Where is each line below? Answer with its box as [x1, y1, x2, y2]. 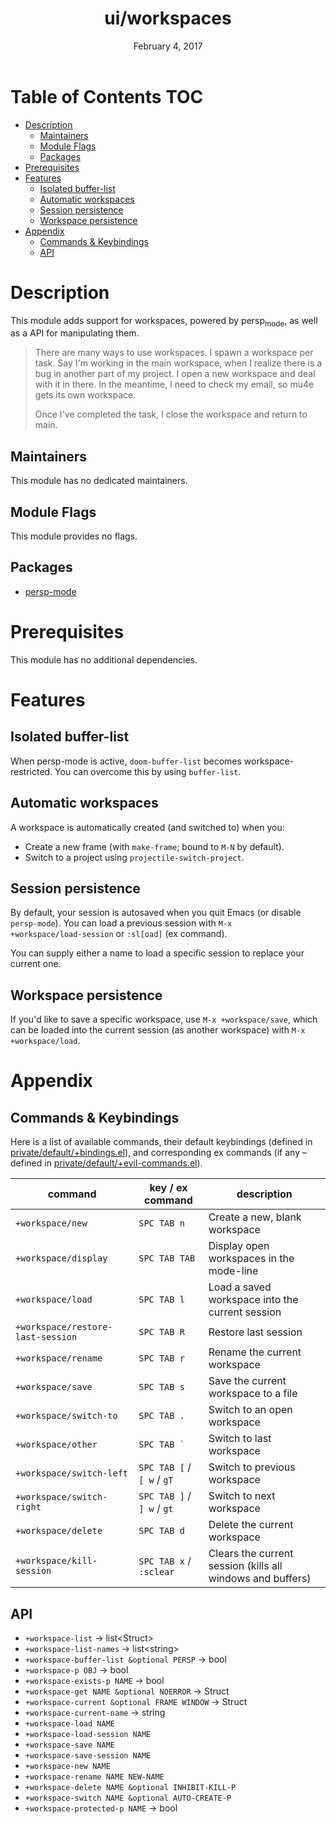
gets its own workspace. [34, 389, 137, 401]
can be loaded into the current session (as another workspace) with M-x [10, 1024, 306, 1036]
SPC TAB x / [138, 1554, 192, 1568]
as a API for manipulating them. [10, 327, 140, 339]
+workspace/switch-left [15, 1468, 129, 1479]
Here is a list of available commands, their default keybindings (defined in [10, 1136, 313, 1148]
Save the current [208, 1374, 287, 1388]
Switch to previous [208, 1460, 296, 1474]
